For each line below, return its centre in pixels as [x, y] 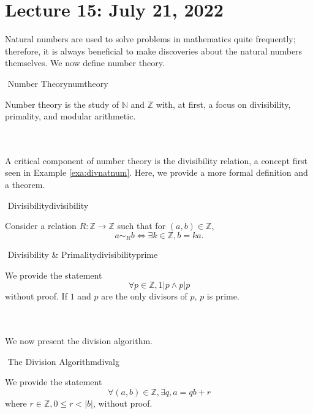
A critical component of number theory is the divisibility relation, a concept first [156, 160]
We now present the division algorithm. [79, 341]
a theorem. [25, 185]
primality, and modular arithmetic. [70, 116]
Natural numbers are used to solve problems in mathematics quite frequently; [150, 39]
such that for [141, 226]
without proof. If [36, 296]
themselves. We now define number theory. [85, 63]
